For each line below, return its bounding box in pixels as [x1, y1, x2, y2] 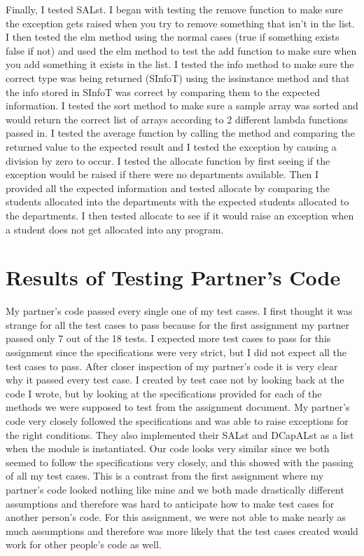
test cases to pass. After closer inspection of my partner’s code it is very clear [6, 358, 338, 373]
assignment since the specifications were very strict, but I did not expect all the [6, 345, 347, 359]
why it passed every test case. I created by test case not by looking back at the [6, 372, 344, 387]
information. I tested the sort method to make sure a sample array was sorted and [6, 98, 358, 113]
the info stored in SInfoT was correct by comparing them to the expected [6, 84, 321, 99]
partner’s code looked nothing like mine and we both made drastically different [6, 482, 344, 496]
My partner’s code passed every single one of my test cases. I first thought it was [6, 304, 353, 318]
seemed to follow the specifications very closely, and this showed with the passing [6, 454, 353, 469]
